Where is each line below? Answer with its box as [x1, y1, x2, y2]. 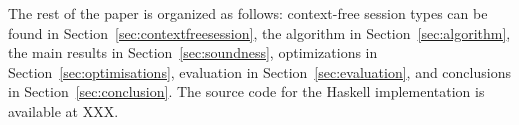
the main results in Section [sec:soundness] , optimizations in [8, 42, 378, 63]
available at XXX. [8, 100, 119, 121]
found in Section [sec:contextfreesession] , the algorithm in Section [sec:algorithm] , [8, 22, 511, 43]
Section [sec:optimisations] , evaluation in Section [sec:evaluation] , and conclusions [8, 61, 511, 82]
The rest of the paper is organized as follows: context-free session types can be [8, 3, 488, 23]
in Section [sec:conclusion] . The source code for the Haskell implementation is [8, 81, 485, 102]
